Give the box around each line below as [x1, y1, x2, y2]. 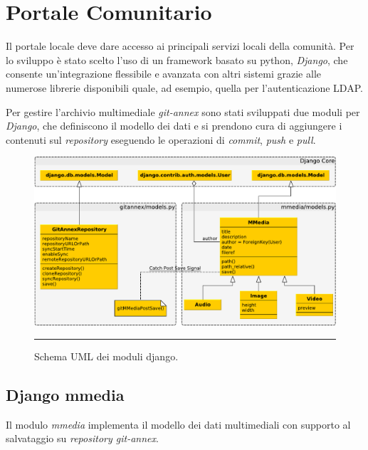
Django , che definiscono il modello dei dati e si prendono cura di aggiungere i [6, 118, 342, 133]
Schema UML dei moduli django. [34, 348, 179, 363]
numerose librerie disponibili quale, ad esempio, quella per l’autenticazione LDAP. [6, 80, 363, 95]
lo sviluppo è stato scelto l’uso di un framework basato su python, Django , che [6, 52, 348, 67]
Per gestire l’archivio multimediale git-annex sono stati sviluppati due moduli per [6, 104, 360, 119]
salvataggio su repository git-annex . [6, 431, 159, 446]
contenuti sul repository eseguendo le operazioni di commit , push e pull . [6, 132, 316, 147]
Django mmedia [6, 383, 125, 405]
